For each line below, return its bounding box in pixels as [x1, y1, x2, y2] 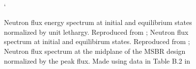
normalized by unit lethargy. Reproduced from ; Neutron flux [4, 26, 189, 37]
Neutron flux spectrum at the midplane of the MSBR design [4, 46, 186, 56]
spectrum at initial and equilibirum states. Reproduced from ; [4, 36, 190, 46]
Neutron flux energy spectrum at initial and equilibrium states [4, 17, 192, 27]
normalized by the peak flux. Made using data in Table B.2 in [4, 55, 191, 66]
